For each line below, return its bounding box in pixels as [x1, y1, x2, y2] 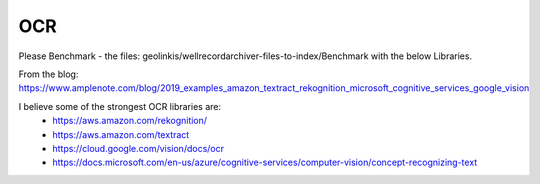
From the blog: [18, 68, 79, 80]
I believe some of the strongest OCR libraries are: [18, 100, 222, 112]
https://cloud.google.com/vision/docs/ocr [52, 142, 225, 154]
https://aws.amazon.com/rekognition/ [52, 115, 208, 127]
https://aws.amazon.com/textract [52, 128, 190, 140]
